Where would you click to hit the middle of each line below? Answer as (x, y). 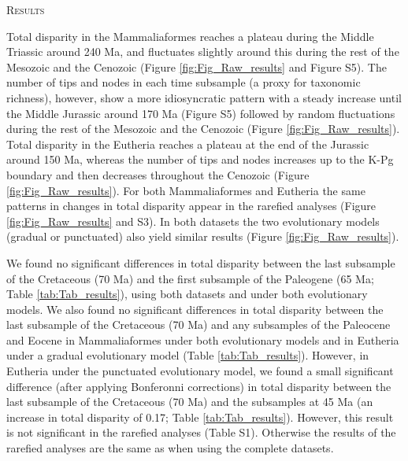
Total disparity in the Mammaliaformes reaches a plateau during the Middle (190, 36)
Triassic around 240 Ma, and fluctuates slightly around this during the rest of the (203, 52)
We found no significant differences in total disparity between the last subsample (201, 262)
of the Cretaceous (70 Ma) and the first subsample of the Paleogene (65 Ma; (190, 278)
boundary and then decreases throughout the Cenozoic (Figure (158, 174)
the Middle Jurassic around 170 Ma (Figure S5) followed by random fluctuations (201, 113)
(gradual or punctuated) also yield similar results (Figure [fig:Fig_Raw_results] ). (203, 236)
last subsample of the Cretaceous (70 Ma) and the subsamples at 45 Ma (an (190, 402)
